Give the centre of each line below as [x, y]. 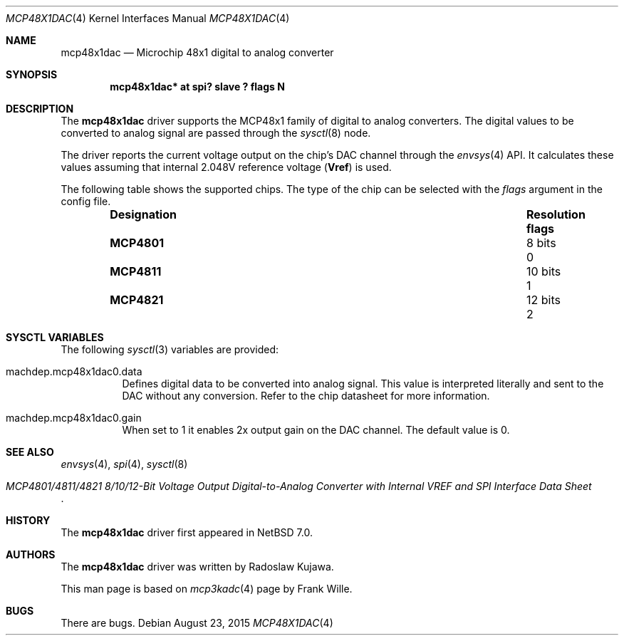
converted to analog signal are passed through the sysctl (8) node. [216, 133]
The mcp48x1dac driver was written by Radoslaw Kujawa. [197, 567]
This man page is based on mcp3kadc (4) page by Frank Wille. [207, 589]
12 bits [543, 300]
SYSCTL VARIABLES [55, 337]
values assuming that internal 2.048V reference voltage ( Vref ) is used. [226, 167]
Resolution [556, 214]
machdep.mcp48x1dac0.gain [74, 418]
